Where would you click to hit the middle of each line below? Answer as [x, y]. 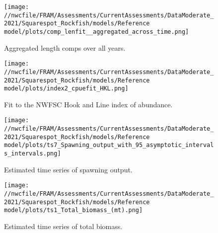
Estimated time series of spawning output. [68, 169]
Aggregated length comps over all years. [65, 47]
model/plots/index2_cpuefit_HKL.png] [66, 89]
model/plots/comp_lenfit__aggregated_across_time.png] [97, 32]
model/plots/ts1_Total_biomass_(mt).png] [73, 210]
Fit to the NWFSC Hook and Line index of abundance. [88, 104]
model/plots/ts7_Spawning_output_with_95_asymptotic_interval [109, 145]
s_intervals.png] [33, 154]
